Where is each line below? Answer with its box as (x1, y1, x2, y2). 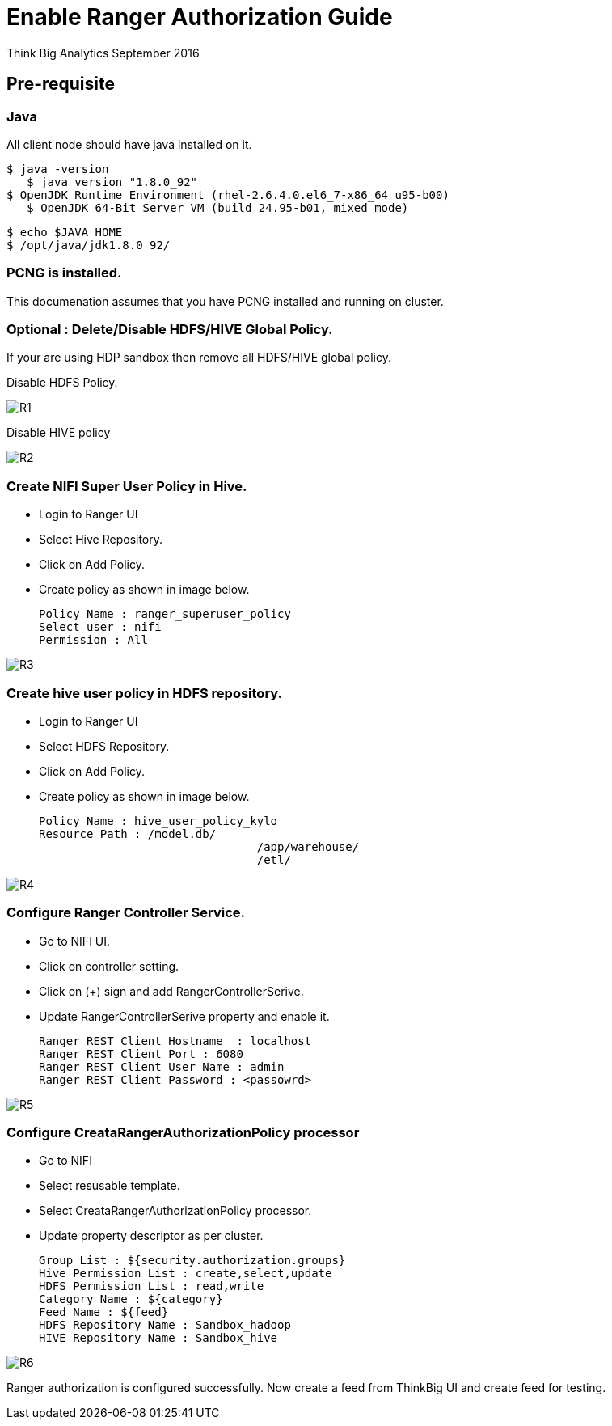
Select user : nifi (39, 620, 162, 634)
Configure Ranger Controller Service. (6, 904, 245, 921)
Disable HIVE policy (6, 425, 111, 440)
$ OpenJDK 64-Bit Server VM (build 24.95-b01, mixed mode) (27, 201, 409, 214)
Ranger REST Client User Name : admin (39, 1060, 285, 1073)
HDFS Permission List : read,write (39, 1280, 264, 1293)
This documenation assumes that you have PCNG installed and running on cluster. (6, 294, 444, 308)
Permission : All (39, 633, 148, 647)
